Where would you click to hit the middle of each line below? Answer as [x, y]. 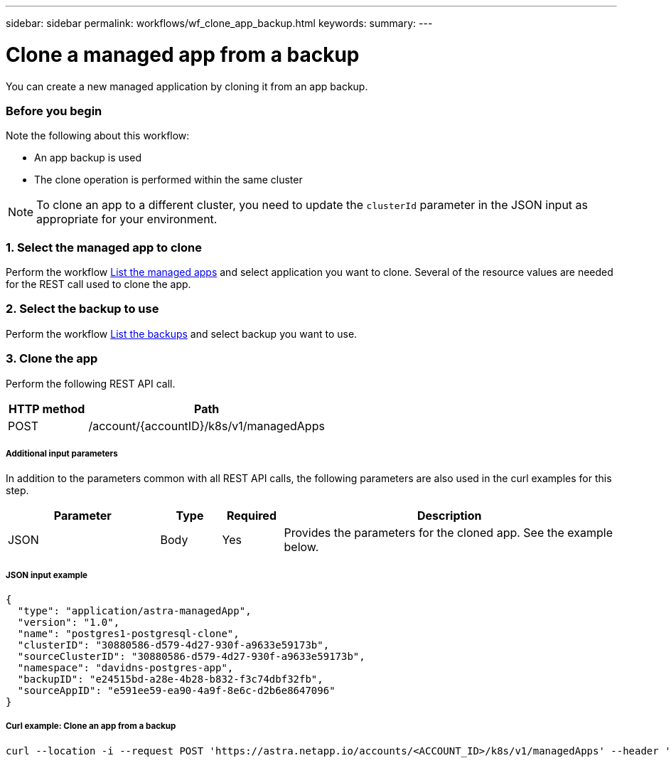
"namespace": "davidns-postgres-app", [125, 668]
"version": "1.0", [69, 623]
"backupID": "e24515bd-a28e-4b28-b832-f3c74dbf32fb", [170, 679]
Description [450, 516]
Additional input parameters [62, 453]
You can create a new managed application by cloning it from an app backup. [187, 86]
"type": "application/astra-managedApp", [134, 611]
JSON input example [47, 575]
